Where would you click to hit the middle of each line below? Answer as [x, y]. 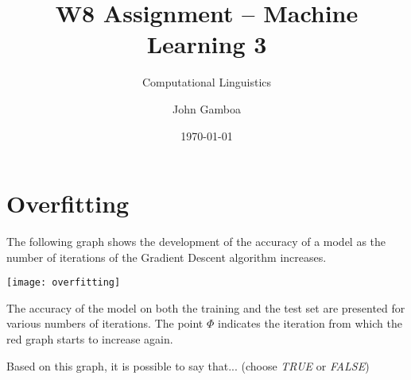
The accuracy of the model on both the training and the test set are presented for [206, 307]
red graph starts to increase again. [90, 339]
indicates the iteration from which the [310, 323]
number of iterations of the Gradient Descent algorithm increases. [167, 257]
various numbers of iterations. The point [105, 323]
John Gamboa [207, 108]
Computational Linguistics [207, 82]
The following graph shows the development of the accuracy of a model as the [196, 242]
